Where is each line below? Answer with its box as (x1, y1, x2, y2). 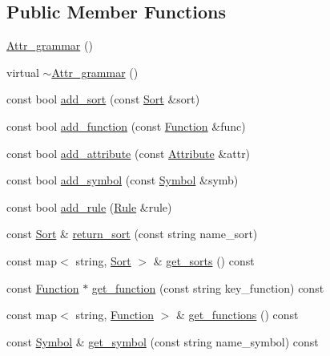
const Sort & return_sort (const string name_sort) (6, 225, 258, 242)
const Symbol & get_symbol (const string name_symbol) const (6, 333, 319, 350)
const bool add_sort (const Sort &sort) (6, 91, 200, 107)
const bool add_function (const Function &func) (6, 117, 246, 134)
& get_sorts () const (153, 252, 255, 269)
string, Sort (75, 252, 131, 269)
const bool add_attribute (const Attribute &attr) (6, 144, 251, 161)
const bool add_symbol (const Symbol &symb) (6, 172, 239, 188)
